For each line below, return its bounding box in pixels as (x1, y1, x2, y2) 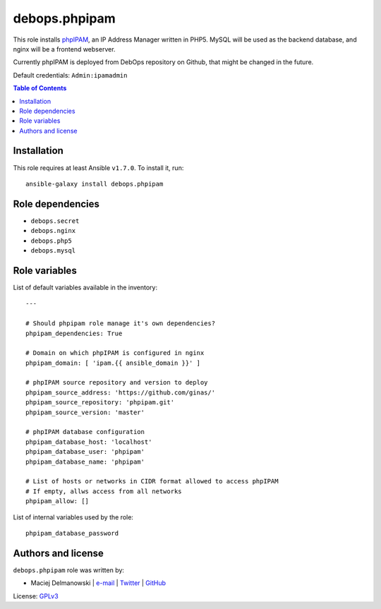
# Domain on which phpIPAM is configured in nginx (25, 349, 205, 357)
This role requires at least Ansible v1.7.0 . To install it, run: (13, 163, 184, 172)
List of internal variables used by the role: (13, 512, 134, 521)
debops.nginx (30, 227, 76, 235)
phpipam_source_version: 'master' (25, 408, 145, 416)
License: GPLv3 (13, 591, 59, 600)
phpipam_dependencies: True (25, 329, 123, 337)
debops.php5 (30, 236, 72, 245)
